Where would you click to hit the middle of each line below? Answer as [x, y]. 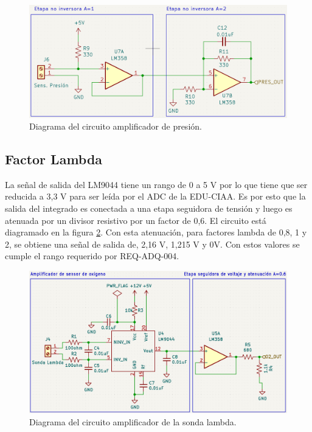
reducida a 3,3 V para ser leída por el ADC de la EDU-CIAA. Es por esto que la [155, 196]
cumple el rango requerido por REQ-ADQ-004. [92, 256]
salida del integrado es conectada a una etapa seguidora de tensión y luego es [149, 208]
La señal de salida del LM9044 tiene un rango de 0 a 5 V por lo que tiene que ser [156, 184]
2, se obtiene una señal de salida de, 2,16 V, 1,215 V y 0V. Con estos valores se [152, 244]
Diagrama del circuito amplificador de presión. [116, 126]
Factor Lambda [54, 159]
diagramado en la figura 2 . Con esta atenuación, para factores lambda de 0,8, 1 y [156, 232]
